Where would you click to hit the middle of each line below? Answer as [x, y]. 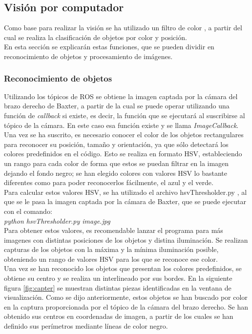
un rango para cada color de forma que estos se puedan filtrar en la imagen [116, 163]
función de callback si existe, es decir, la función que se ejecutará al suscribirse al [125, 115]
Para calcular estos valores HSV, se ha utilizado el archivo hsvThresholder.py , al [126, 192]
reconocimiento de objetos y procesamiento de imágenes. [88, 56]
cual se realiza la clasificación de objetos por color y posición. [95, 37]
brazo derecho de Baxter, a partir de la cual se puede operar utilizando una [117, 106]
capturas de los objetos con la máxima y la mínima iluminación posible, [111, 249]
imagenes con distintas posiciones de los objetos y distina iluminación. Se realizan [126, 240]
